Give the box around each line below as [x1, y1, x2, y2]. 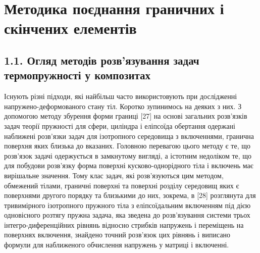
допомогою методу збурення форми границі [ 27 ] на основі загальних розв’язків [4, 111, 247, 121]
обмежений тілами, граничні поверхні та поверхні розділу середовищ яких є [4, 180, 239, 190]
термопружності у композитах [4, 67, 151, 83]
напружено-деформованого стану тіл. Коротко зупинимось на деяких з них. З [4, 100, 242, 111]
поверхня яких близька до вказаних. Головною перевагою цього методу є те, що [4, 140, 250, 151]
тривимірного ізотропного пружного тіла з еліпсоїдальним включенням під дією [4, 199, 251, 210]
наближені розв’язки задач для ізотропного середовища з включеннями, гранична [4, 130, 254, 141]
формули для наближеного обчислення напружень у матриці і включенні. [4, 239, 229, 250]
